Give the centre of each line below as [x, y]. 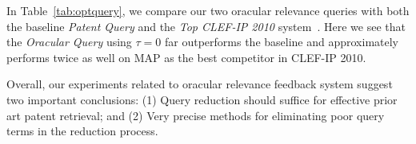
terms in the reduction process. [82, 131]
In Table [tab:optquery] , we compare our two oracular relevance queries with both [208, 10]
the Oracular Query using [69, 42]
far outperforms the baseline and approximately [282, 42]
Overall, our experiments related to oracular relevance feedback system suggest [200, 84]
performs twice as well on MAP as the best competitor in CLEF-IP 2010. [186, 57]
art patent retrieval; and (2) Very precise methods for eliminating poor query [196, 115]
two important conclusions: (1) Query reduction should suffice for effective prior [202, 99]
